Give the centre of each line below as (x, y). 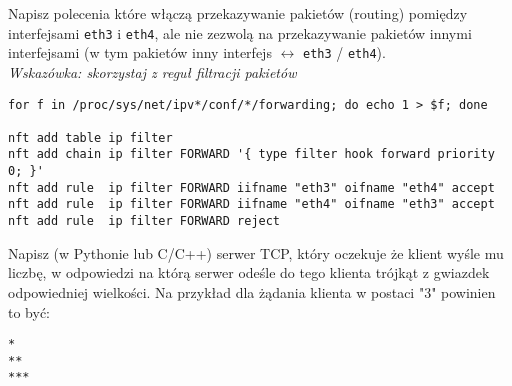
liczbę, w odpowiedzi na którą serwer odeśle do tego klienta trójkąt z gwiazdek (249, 272)
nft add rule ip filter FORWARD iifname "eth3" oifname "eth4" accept (251, 187)
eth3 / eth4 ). (344, 52)
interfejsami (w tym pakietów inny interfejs (140, 52)
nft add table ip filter (90, 137)
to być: (29, 311)
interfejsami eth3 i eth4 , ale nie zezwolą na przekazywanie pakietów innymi (240, 32)
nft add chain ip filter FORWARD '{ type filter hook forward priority (251, 154)
